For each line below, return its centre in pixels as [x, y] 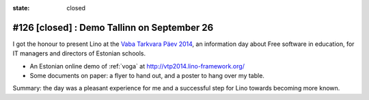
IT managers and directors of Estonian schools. [79, 53]
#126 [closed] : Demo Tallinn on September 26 [113, 27]
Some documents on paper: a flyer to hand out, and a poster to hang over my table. [147, 76]
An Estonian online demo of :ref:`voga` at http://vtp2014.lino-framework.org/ [137, 66]
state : [21, 8]
